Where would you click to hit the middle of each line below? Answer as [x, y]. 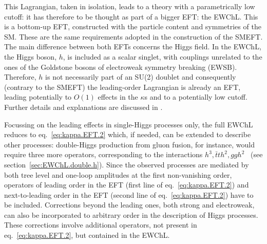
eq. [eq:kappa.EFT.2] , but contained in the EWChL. [87, 235]
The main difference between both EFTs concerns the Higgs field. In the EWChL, [133, 46]
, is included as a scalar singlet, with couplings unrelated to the [163, 56]
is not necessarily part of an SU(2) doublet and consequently [141, 77]
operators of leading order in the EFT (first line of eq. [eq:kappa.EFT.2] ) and [127, 185]
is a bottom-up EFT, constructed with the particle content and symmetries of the [133, 26]
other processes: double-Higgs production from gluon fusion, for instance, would [129, 144]
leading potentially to [38, 97]
